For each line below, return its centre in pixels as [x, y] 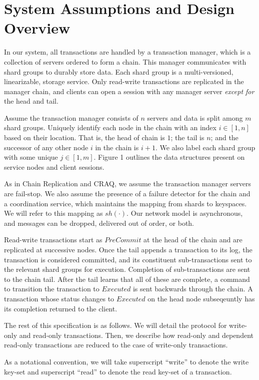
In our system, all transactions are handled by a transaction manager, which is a [127, 52]
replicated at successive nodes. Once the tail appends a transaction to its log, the [128, 249]
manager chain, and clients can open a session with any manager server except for [129, 91]
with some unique [31, 157]
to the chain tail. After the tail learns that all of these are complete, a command [127, 279]
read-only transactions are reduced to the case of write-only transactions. [116, 345]
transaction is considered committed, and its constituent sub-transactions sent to [128, 259]
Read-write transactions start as [53, 240]
